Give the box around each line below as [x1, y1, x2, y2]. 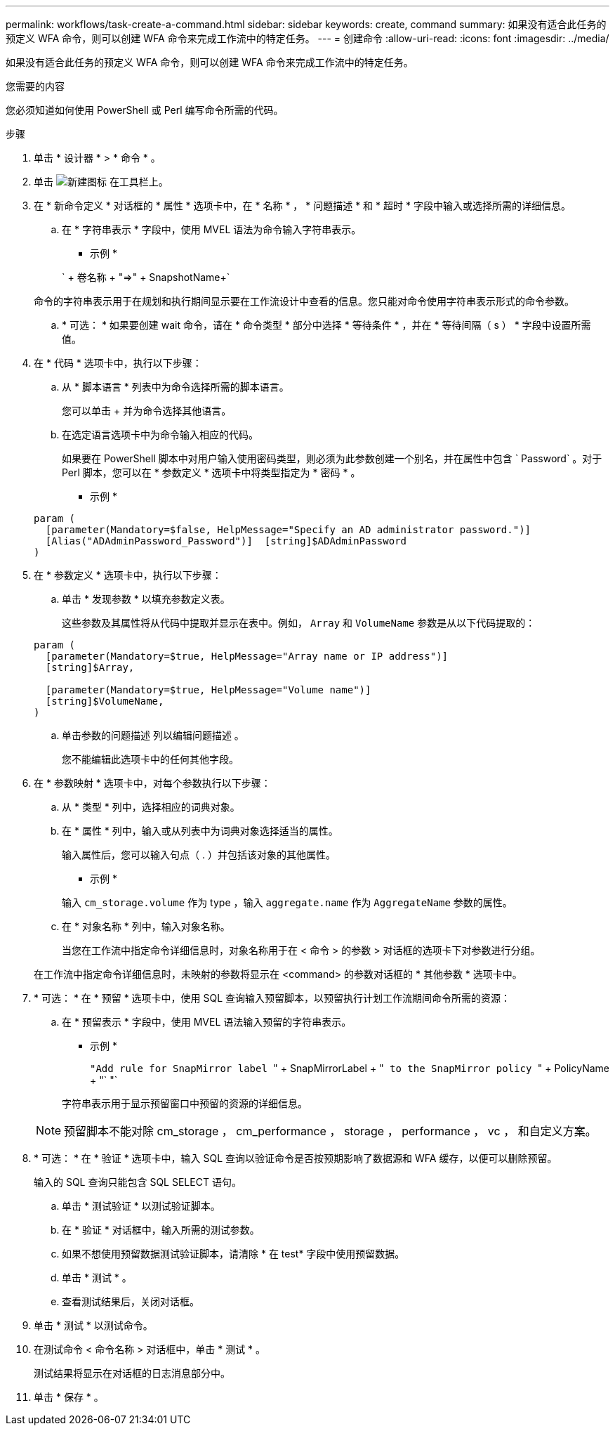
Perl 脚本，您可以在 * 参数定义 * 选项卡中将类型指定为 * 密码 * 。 [62, 466, 361, 478]
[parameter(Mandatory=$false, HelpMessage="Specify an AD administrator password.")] [45, 524, 531, 535]
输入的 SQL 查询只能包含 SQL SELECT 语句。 [34, 1176, 242, 1188]
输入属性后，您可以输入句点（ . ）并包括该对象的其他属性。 [62, 849, 336, 861]
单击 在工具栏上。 [34, 176, 168, 188]
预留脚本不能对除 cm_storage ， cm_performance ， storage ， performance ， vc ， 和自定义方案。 [64, 1124, 597, 1138]
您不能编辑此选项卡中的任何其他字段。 [62, 753, 239, 765]
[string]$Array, [45, 662, 135, 673]
